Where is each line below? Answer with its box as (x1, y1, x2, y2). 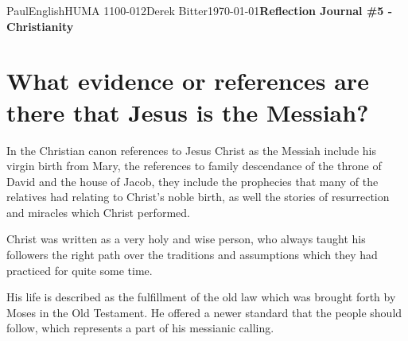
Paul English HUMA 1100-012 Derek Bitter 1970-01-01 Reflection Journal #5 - (6, 2, 393, 18)
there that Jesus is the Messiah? (6, 95, 369, 128)
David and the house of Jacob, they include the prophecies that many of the (6, 172, 379, 189)
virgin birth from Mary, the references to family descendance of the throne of (6, 157, 382, 174)
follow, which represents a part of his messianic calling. (6, 320, 274, 336)
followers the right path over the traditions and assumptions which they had (6, 246, 378, 263)
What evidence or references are (6, 64, 369, 97)
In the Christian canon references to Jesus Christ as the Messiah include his (6, 141, 376, 158)
